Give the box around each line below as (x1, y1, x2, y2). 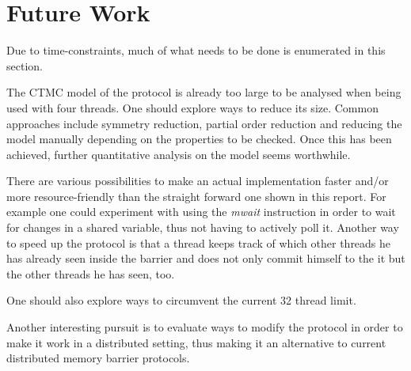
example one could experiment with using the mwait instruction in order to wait (6, 203, 396, 220)
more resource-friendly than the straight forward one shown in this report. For (6, 187, 386, 204)
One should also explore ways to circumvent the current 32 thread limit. (6, 292, 356, 309)
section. (6, 57, 43, 74)
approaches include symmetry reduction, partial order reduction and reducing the (6, 115, 402, 131)
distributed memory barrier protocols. (6, 350, 190, 366)
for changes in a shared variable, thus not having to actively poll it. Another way (6, 219, 399, 236)
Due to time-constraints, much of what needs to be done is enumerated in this (6, 42, 386, 59)
